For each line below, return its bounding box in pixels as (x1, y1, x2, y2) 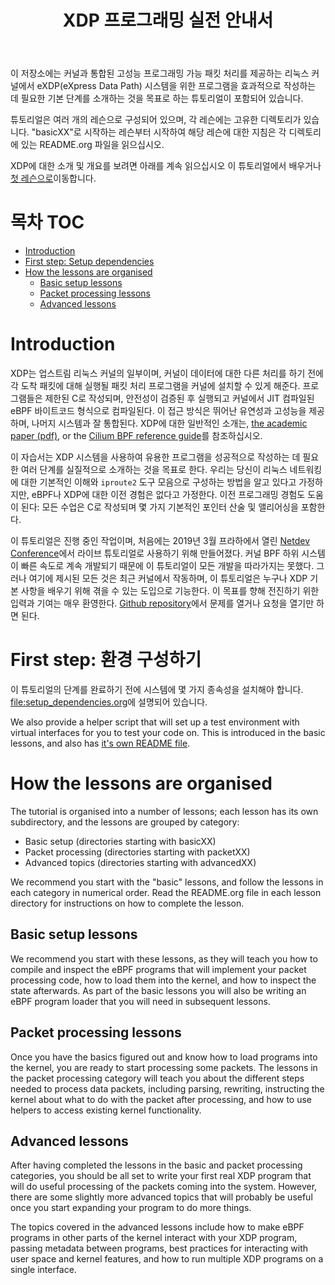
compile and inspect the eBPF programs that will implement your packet (10, 963, 307, 975)
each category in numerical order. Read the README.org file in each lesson (10, 886, 322, 898)
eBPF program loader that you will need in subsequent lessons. (10, 995, 271, 1007)
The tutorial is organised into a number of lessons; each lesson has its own (10, 805, 319, 817)
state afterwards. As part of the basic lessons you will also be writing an (10, 984, 307, 996)
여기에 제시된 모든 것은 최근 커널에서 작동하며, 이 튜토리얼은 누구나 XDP (28, 572, 308, 585)
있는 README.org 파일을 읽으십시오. (20, 139, 165, 151)
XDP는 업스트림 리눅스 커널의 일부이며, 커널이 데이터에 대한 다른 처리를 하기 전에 (10, 367, 324, 380)
